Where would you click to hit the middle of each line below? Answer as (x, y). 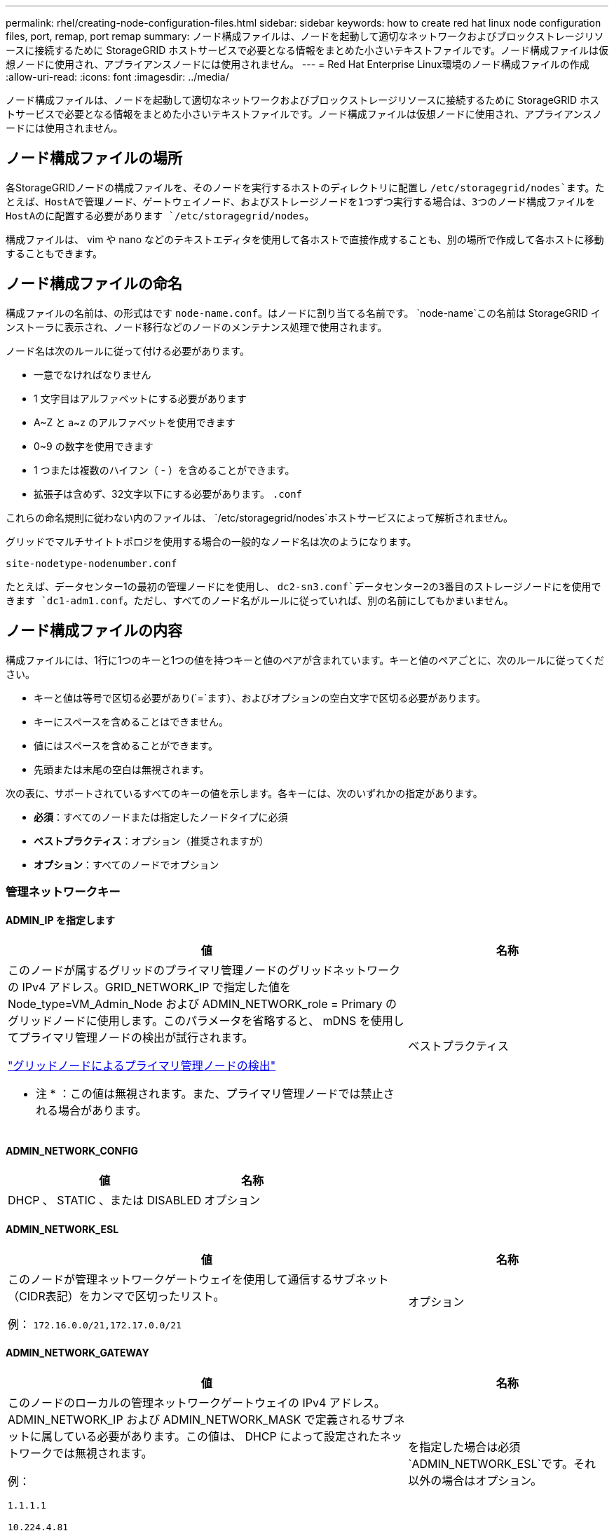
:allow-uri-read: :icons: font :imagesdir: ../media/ (117, 77)
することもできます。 (54, 253)
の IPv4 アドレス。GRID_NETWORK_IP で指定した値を (150, 987)
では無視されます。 (103, 1453)
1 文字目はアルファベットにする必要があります (140, 398)
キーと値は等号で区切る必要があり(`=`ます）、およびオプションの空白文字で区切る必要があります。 (260, 698)
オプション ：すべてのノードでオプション (127, 864)
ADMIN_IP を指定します (60, 920)
